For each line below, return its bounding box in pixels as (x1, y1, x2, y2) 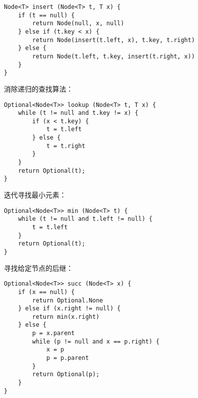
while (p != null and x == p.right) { (32, 338, 159, 345)
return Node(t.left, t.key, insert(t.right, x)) (32, 52, 195, 60)
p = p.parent (46, 354, 89, 362)
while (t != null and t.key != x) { (18, 109, 139, 117)
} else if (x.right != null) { (18, 305, 121, 312)
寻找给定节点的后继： (4, 262, 73, 273)
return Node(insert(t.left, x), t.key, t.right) (32, 36, 195, 44)
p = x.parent (32, 330, 75, 337)
